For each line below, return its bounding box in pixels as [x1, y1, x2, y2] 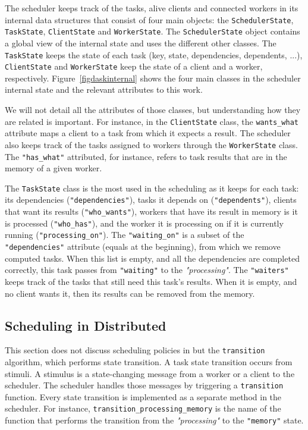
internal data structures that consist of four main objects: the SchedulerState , [5, 13, 294, 26]
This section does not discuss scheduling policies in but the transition [5, 344, 265, 356]
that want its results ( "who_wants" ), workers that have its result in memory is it [5, 205, 298, 218]
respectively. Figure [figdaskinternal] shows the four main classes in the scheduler [5, 71, 301, 84]
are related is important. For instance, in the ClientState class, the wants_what [5, 115, 298, 127]
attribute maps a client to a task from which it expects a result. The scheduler [5, 127, 291, 139]
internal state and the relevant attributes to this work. [5, 83, 203, 96]
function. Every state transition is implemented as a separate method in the [5, 390, 282, 403]
